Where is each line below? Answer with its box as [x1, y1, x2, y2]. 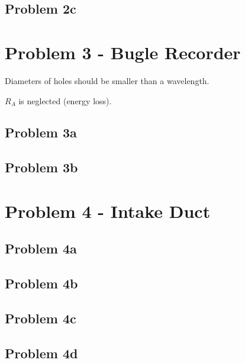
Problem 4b [5, 274, 78, 293]
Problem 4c [5, 309, 76, 327]
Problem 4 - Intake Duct [5, 198, 211, 223]
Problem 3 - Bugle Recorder [5, 40, 241, 64]
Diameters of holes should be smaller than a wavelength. [5, 74, 209, 86]
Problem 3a [5, 123, 77, 142]
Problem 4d [5, 343, 78, 362]
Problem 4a [5, 239, 77, 258]
